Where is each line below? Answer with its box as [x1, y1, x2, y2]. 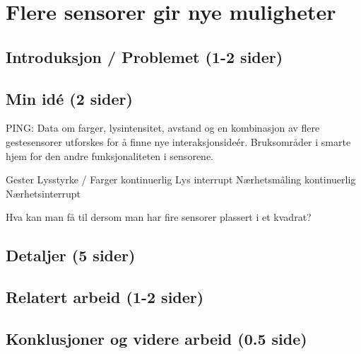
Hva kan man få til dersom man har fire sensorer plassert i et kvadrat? [6, 210, 312, 224]
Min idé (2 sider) [6, 87, 133, 109]
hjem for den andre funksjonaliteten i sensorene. [6, 148, 213, 163]
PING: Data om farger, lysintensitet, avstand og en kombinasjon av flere [6, 120, 320, 135]
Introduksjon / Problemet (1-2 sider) [6, 45, 283, 67]
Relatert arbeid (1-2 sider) [6, 286, 204, 308]
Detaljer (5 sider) [6, 244, 136, 266]
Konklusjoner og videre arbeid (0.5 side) [6, 327, 307, 349]
